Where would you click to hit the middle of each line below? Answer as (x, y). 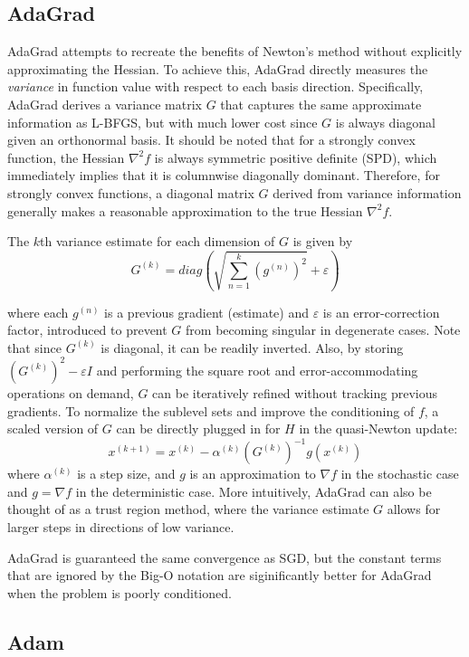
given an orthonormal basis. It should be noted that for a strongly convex (211, 140)
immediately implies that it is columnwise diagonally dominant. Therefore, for (224, 175)
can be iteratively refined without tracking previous (295, 392)
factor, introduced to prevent (87, 330)
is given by (323, 241)
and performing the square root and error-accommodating (257, 370)
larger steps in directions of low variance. (121, 527)
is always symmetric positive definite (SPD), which (296, 157)
